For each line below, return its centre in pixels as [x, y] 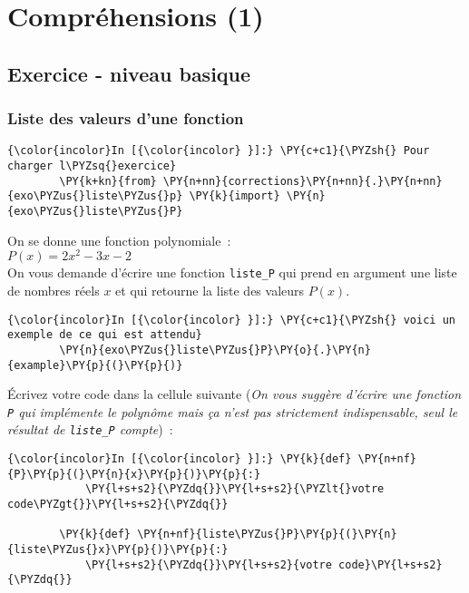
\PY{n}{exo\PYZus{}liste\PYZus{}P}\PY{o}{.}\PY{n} [215, 350]
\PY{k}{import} [234, 196]
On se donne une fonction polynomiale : [119, 240]
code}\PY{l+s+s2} [391, 564]
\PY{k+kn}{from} [108, 181]
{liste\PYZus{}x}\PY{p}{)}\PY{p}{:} [118, 550]
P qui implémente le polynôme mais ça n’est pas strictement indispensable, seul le [233, 411]
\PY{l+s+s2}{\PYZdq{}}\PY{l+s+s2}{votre [208, 564]
